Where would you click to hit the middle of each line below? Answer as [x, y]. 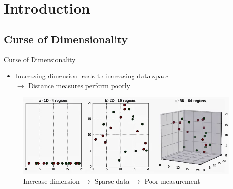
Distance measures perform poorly [79, 85]
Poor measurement [172, 180]
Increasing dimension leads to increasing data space [92, 76]
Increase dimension [51, 180]
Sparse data [112, 180]
